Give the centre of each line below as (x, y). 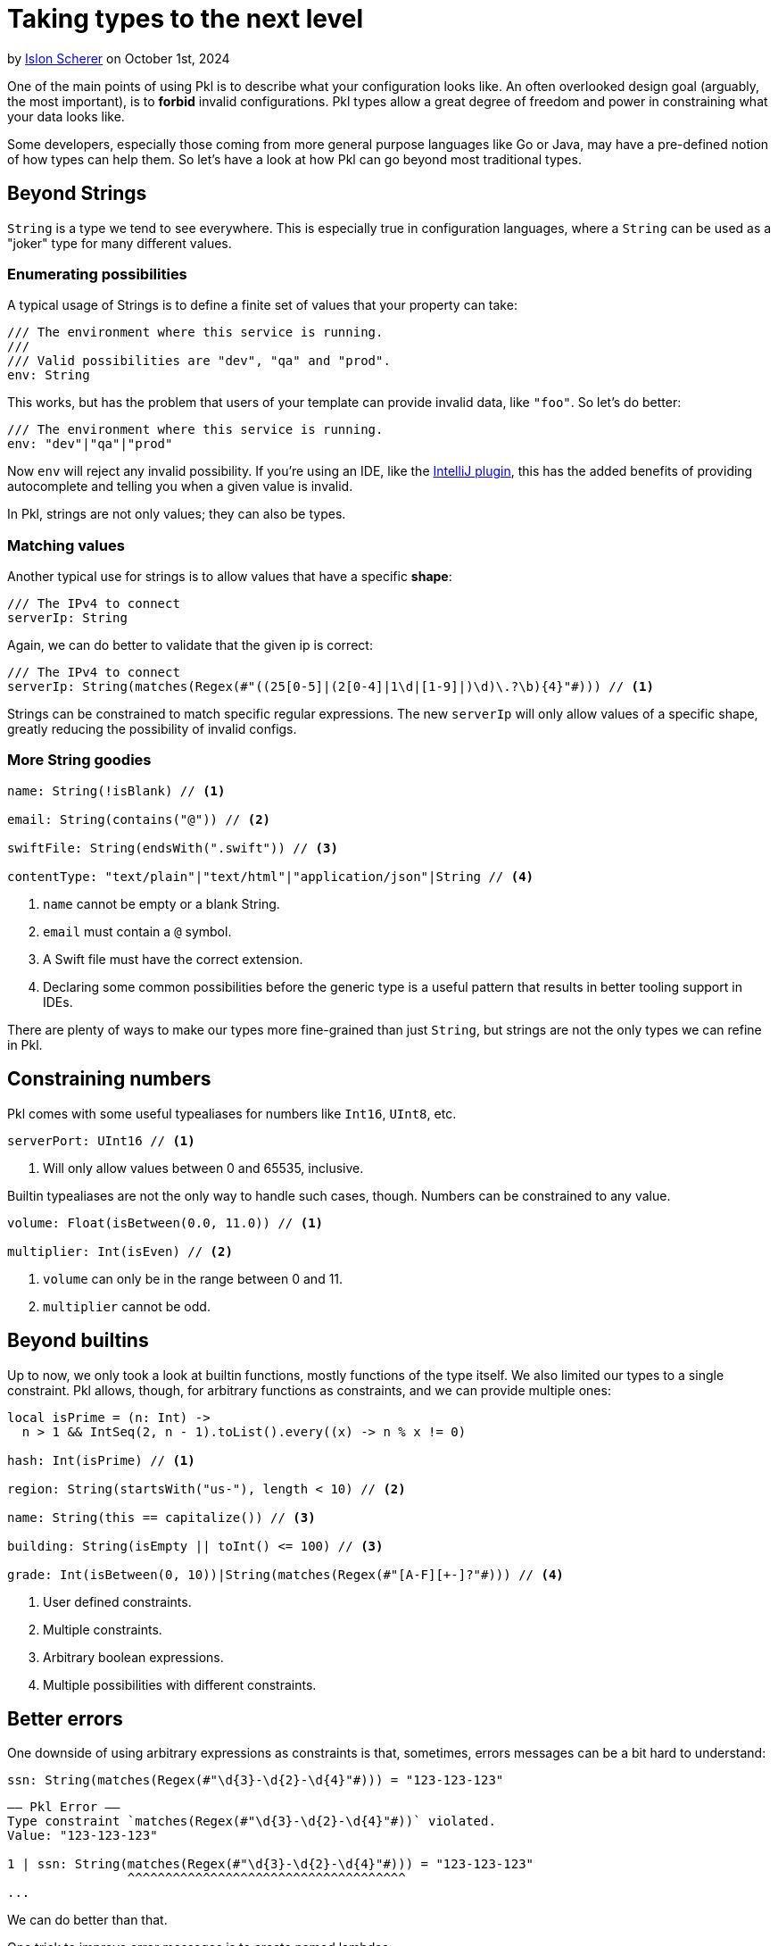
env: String (49, 375)
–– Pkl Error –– (64, 1807)
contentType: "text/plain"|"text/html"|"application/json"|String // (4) (271, 876)
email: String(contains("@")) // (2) (139, 819)
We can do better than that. (87, 1920)
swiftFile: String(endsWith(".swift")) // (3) (173, 848)
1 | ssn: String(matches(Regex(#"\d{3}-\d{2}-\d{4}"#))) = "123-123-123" (271, 1864)
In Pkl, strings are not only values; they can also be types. (177, 514)
